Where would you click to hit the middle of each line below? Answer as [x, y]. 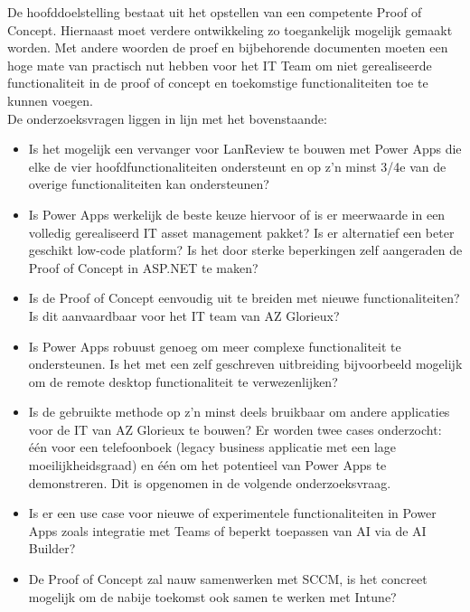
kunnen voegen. [50, 100]
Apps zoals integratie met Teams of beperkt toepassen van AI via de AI [227, 530]
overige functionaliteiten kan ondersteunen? [149, 184]
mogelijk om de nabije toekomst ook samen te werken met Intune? [212, 596]
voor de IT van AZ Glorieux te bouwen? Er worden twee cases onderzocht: [235, 429]
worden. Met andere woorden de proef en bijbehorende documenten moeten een [228, 47]
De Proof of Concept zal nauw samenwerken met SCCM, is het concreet [228, 579]
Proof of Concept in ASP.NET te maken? [143, 267]
